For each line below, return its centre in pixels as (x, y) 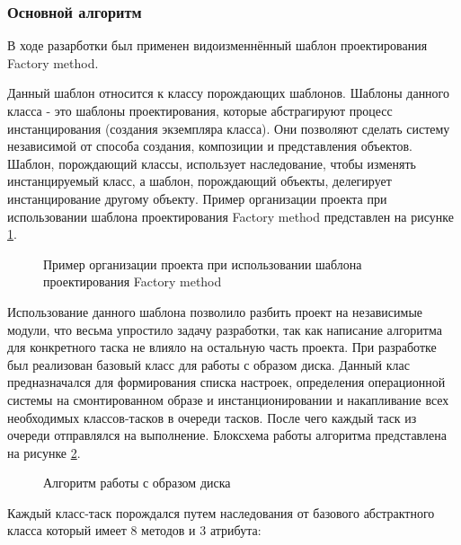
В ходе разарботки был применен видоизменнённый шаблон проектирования (217, 45)
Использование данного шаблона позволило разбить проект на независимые (215, 311)
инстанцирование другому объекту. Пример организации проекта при (197, 198)
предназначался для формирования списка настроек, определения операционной (226, 382)
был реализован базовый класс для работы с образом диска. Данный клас (208, 364)
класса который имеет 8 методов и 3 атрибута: (134, 530)
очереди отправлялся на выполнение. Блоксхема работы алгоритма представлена (227, 435)
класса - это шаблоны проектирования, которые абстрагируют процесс (200, 110)
